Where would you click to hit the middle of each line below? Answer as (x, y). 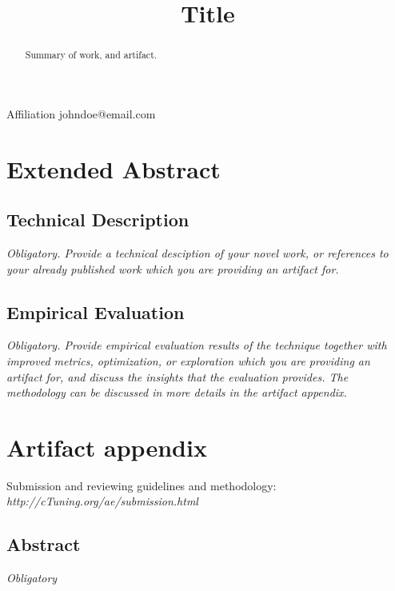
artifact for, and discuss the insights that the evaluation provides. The (178, 376)
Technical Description (98, 220)
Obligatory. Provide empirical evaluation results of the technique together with (197, 345)
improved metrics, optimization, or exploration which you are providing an (188, 360)
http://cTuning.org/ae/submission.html (102, 501)
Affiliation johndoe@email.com (81, 113)
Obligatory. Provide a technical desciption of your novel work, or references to (197, 253)
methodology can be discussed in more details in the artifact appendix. (177, 392)
